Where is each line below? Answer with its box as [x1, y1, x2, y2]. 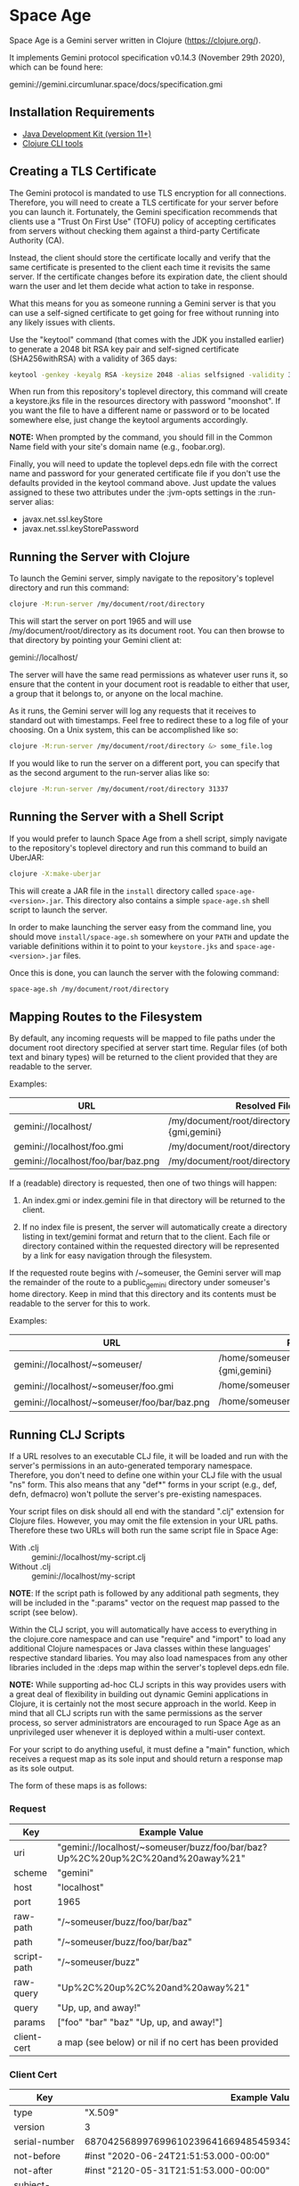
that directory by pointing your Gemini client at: [9, 635, 182, 646]
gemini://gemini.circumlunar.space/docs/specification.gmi [9, 78, 223, 89]
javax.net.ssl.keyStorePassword [21, 524, 140, 534]
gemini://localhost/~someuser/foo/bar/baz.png [13, 1397, 211, 1409]
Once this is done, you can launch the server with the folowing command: [9, 967, 279, 978]
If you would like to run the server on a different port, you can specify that [9, 758, 280, 768]
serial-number [13, 2135, 76, 2148]
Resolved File [235, 1100, 294, 1112]
